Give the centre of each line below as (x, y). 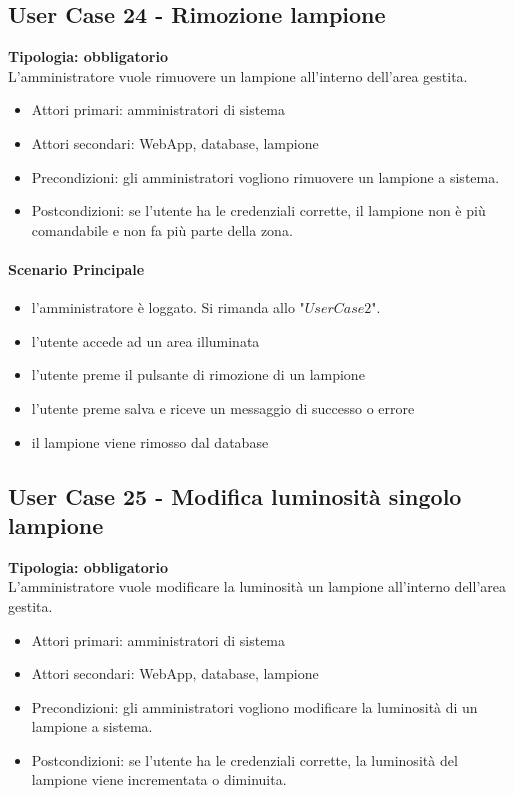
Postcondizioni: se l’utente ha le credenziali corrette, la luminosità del (244, 759)
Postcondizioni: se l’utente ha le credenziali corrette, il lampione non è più (258, 210)
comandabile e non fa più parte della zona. (162, 229)
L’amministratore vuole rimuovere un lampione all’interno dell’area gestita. (238, 75)
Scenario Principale (76, 268)
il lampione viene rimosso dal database (150, 441)
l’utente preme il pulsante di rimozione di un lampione (198, 374)
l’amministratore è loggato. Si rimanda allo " (168, 307)
